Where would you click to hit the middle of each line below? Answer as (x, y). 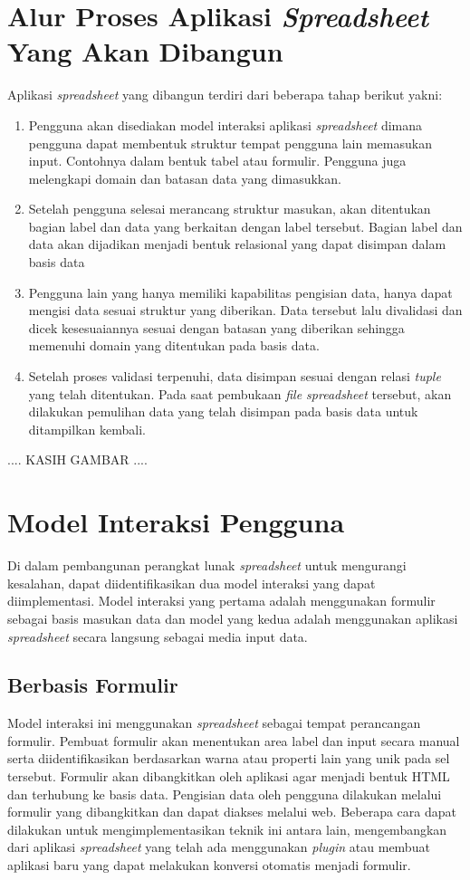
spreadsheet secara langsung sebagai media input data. (158, 636)
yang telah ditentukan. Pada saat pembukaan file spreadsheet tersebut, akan (240, 393)
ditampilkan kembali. (87, 429)
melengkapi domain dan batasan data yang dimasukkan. (185, 178)
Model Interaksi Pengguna (176, 522)
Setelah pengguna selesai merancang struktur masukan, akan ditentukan (230, 209)
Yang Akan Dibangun (145, 51)
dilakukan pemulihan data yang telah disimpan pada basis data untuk (223, 411)
